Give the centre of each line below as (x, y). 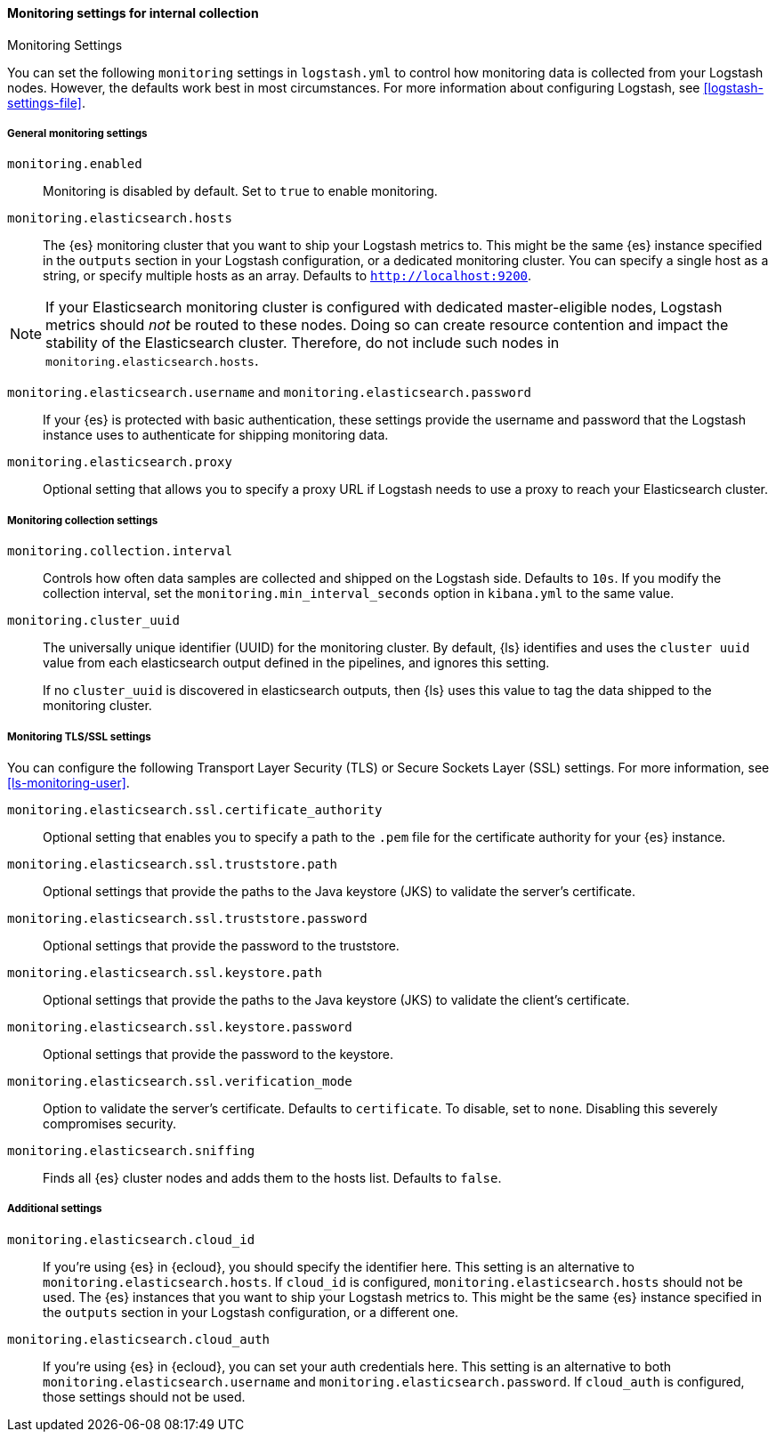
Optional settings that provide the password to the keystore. (218, 1054)
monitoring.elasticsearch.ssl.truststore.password (187, 918)
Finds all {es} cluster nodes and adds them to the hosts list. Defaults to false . (272, 1177)
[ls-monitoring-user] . (69, 782)
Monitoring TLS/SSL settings (79, 736)
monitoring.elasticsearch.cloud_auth (139, 1339)
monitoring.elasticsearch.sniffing (131, 1150)
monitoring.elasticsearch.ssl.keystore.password (180, 1027)
